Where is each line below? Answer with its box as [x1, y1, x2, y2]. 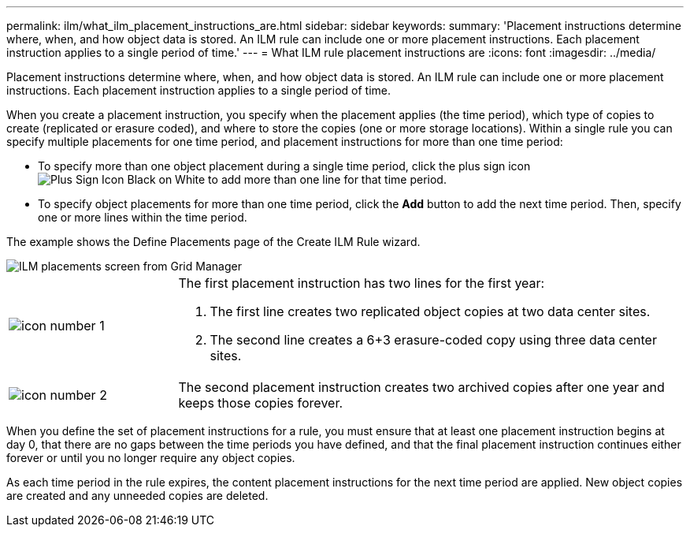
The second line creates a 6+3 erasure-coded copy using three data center [210, 332, 657, 348]
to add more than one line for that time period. [208, 173, 447, 186]
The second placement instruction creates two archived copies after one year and [178, 379, 665, 395]
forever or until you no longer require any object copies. [6, 451, 295, 464]
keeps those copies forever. [178, 395, 343, 411]
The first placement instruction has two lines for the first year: [178, 275, 545, 291]
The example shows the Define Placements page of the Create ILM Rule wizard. [6, 235, 421, 248]
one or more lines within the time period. [38, 211, 247, 224]
